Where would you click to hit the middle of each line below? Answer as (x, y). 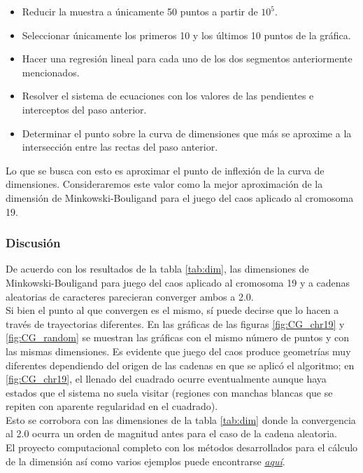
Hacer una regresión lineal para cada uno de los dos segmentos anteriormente (187, 59)
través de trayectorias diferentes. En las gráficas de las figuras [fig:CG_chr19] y (175, 323)
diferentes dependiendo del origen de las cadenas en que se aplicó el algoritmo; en (180, 365)
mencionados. (51, 72)
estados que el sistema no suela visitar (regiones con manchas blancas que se (169, 392)
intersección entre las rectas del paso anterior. (120, 147)
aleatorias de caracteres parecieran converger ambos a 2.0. (130, 296)
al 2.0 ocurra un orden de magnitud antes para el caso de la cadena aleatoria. (172, 433)
